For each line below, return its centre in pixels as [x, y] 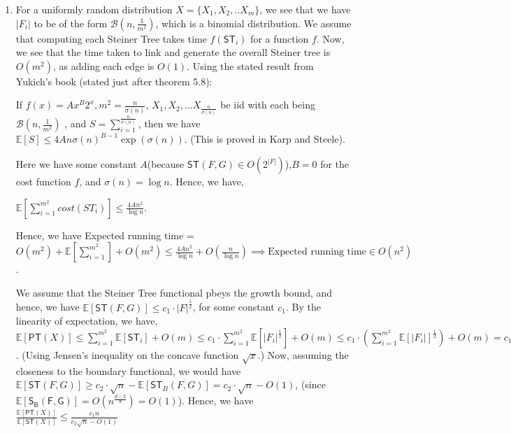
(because [166, 164]
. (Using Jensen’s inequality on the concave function [127, 354]
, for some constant [233, 307]
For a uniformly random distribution [94, 9]
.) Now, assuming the [303, 354]
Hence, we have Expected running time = [105, 235]
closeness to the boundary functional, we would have [128, 370]
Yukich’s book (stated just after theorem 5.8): [114, 81]
